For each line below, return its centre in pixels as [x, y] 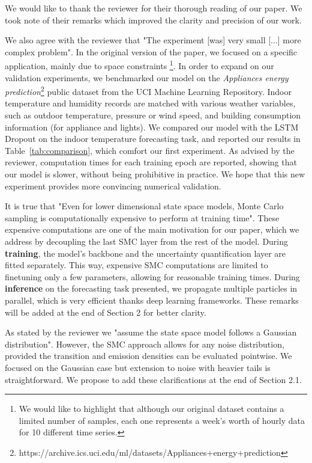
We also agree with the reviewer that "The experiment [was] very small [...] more [153, 40]
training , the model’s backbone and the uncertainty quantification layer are [145, 253]
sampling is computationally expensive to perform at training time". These [142, 217]
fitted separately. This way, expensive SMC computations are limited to [136, 265]
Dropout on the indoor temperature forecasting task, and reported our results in [153, 139]
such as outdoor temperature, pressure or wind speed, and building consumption [153, 115]
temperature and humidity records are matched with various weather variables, [150, 103]
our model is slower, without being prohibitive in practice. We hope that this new [155, 174]
